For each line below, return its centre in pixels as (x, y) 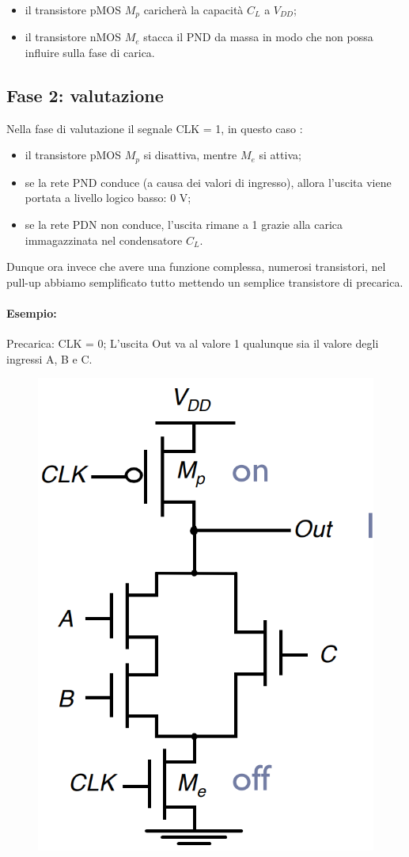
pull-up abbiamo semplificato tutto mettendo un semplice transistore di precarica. (205, 282)
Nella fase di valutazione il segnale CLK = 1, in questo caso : (155, 128)
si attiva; (280, 155)
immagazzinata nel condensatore (104, 240)
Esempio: (32, 313)
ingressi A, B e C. (49, 358)
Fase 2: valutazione (85, 95)
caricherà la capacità (193, 10)
